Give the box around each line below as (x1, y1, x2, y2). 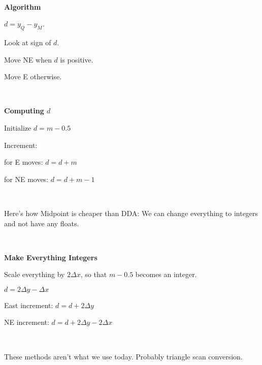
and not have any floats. (4, 218, 79, 228)
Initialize (4, 122, 31, 133)
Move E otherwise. (4, 71, 62, 82)
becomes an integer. (135, 269, 197, 280)
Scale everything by (4, 269, 65, 280)
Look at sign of (4, 37, 51, 47)
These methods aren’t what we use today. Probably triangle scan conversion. (4, 351, 243, 361)
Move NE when (4, 54, 52, 65)
